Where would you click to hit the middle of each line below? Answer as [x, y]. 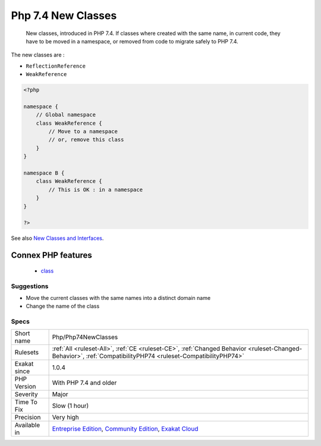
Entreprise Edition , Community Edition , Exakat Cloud [125, 429]
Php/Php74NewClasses [85, 337]
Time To [26, 402]
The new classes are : [38, 55]
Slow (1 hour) [70, 406]
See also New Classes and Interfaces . [57, 238]
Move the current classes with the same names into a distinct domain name [118, 298]
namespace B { [44, 173]
